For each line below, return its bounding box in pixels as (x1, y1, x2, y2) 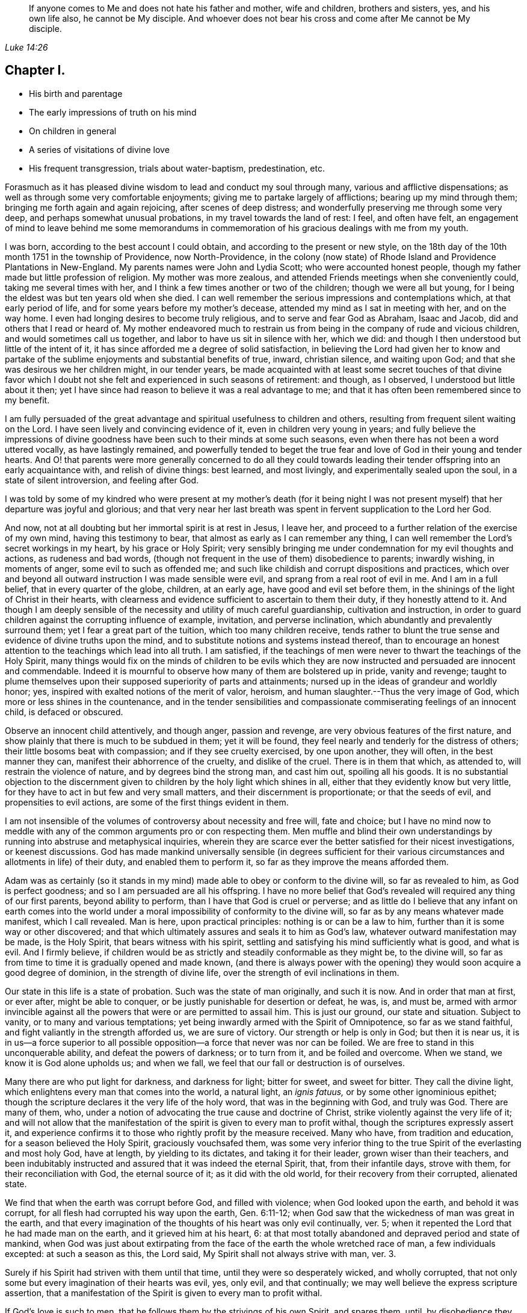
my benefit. (5, 394, 50, 405)
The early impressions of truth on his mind (29, 107, 197, 117)
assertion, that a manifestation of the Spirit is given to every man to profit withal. (5, 1287, 322, 1298)
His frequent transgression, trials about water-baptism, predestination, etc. (29, 163, 325, 173)
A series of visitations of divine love (29, 144, 170, 155)
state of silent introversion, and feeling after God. (5, 474, 199, 485)
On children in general (29, 125, 117, 136)
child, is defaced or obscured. (5, 706, 123, 717)
